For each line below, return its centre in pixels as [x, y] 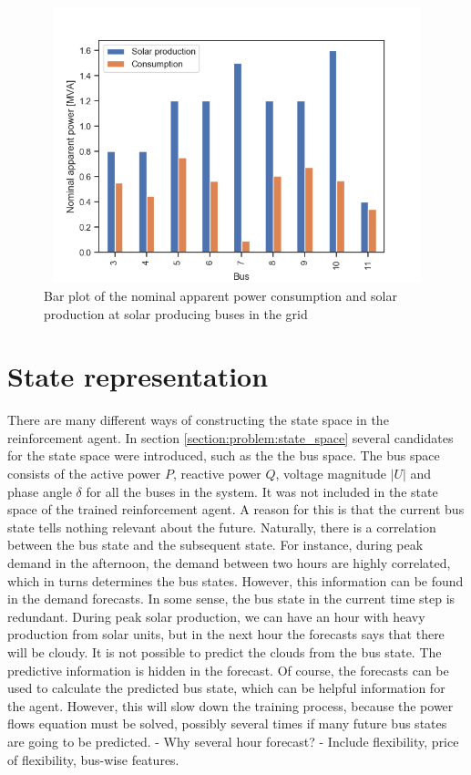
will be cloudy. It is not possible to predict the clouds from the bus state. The [225, 651]
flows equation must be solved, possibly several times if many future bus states [227, 723]
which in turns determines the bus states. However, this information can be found [235, 580]
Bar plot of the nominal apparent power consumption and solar [220, 295]
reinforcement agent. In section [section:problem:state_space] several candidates [230, 437]
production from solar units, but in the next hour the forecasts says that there [226, 634]
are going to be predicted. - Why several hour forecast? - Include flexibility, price [233, 741]
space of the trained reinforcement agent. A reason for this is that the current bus [236, 509]
